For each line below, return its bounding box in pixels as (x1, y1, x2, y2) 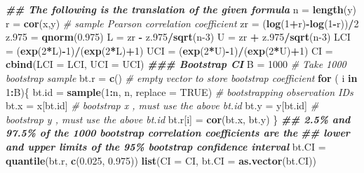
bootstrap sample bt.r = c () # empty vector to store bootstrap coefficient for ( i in (6, 70, 358, 85)
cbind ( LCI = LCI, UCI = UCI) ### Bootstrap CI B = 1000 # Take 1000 (6, 57, 346, 71)
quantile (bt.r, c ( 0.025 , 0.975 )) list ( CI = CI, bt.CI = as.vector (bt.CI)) (6, 153, 316, 167)
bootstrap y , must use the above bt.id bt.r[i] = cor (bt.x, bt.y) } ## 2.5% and (6, 111, 351, 126)
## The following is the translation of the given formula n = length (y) (6, 2, 357, 16)
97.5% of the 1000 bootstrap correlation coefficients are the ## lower (6, 125, 350, 140)
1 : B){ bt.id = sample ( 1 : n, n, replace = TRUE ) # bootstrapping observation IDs (6, 84, 353, 99)
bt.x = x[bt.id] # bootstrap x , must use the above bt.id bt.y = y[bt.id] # (6, 98, 319, 113)
